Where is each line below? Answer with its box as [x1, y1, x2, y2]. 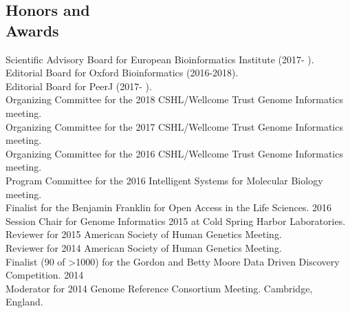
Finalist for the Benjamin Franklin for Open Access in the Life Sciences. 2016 [6, 200, 332, 215]
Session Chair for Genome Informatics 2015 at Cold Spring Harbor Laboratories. [6, 213, 346, 228]
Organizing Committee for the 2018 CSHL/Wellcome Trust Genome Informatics [6, 92, 343, 107]
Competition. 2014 [6, 268, 84, 282]
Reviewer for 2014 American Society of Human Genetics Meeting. [6, 240, 282, 255]
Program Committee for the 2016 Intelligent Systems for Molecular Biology [6, 173, 323, 187]
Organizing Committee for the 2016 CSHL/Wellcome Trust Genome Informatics [6, 146, 343, 160]
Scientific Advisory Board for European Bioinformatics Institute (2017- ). [6, 52, 314, 66]
